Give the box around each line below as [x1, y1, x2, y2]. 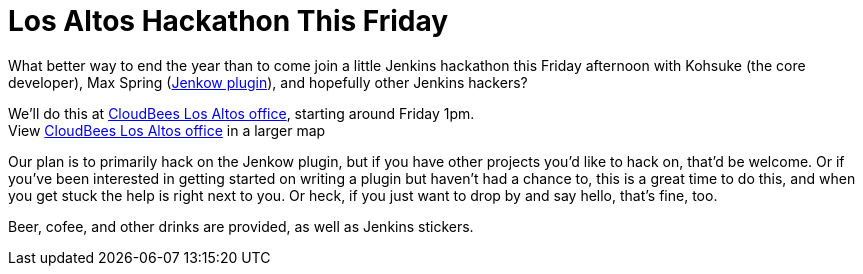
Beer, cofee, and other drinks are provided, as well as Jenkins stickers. [8, 217, 474, 235]
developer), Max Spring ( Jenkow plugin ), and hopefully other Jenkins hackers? [8, 73, 528, 91]
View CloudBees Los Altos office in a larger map [8, 121, 326, 139]
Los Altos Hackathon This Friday [8, 4, 449, 38]
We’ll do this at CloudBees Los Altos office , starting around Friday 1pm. [8, 104, 475, 122]
